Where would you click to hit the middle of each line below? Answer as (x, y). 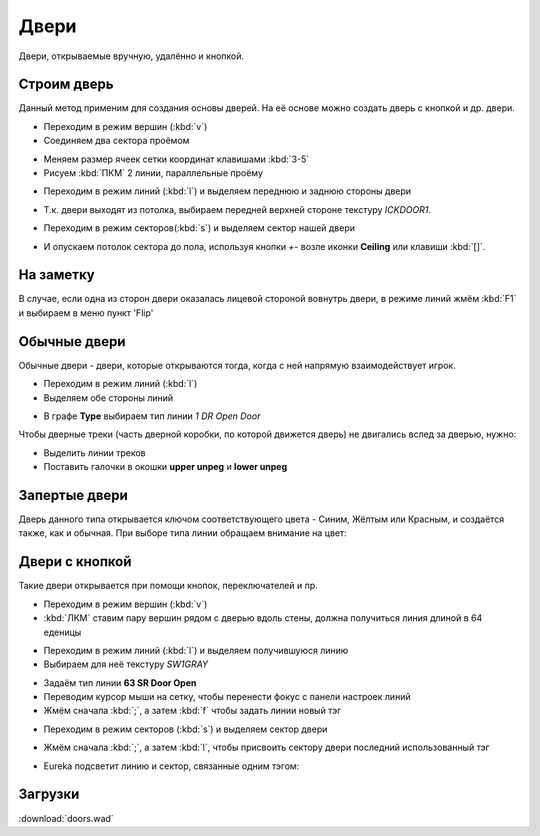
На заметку (56, 275)
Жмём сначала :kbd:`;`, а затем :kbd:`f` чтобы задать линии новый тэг (192, 711)
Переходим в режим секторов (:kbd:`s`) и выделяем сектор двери (185, 729)
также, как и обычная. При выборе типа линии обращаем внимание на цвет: (182, 533)
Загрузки (49, 794)
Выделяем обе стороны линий (108, 397)
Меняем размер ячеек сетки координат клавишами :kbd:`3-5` (176, 159)
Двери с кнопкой (75, 561)
